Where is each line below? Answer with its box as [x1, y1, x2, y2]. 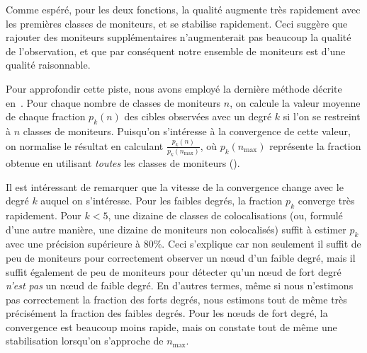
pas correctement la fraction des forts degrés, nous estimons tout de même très [6, 291, 347, 306]
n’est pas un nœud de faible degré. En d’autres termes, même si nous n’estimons [6, 278, 354, 293]
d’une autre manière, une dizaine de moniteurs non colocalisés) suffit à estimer [6, 221, 346, 236]
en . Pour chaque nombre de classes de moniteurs [6, 95, 221, 110]
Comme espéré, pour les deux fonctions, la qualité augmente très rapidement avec [6, 2, 361, 16]
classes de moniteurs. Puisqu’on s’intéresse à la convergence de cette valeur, [23, 123, 351, 138]
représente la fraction [269, 138, 361, 153]
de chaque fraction [6, 109, 86, 124]
